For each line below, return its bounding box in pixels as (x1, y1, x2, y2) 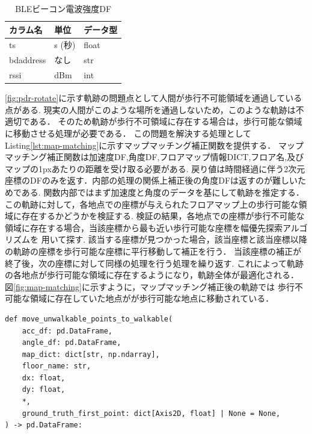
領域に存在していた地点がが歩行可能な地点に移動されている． (29, 292, 274, 305)
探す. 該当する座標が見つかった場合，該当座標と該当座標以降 (66, 233, 307, 246)
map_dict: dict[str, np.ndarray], (22, 350, 160, 359)
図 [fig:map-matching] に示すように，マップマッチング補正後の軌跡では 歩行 (5, 280, 295, 293)
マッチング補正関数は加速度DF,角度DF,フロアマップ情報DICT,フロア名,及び (5, 150, 304, 163)
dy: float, (22, 385, 66, 394)
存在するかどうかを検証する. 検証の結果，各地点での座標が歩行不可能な (21, 209, 305, 222)
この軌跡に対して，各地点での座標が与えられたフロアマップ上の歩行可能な (5, 197, 299, 210)
